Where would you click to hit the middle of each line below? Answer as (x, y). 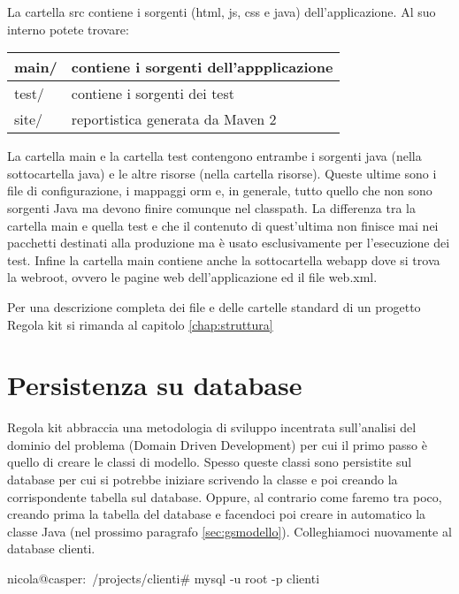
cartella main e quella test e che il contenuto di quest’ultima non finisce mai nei (223, 225)
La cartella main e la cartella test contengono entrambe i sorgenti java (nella (214, 156)
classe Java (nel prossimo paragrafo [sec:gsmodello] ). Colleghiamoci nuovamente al (229, 531)
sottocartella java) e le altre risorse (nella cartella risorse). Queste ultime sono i (222, 173)
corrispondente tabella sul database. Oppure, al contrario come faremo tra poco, (225, 496)
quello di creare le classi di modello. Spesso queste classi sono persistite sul (210, 462)
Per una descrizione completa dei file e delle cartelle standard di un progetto (214, 306)
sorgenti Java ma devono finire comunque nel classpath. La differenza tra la (211, 207)
